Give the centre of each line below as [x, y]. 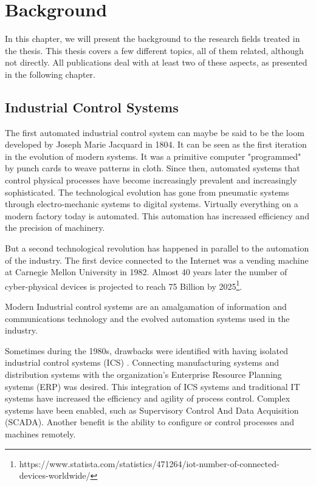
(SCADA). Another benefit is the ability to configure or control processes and [149, 422]
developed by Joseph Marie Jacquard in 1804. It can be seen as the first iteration [156, 144]
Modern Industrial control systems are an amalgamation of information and [146, 306]
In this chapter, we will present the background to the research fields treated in [153, 39]
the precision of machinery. [55, 228]
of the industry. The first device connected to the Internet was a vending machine [157, 260]
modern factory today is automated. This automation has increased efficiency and [157, 215]
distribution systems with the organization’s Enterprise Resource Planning [143, 375]
